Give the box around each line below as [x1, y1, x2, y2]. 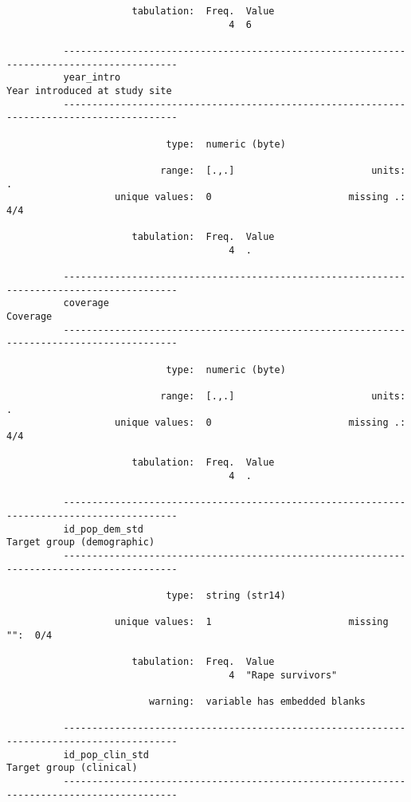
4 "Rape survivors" [229, 669, 338, 681]
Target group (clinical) [6, 762, 138, 774]
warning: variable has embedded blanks [148, 696, 366, 708]
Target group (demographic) [6, 537, 155, 548]
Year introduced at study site [6, 85, 172, 96]
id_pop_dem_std [63, 523, 143, 535]
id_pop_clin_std [63, 749, 149, 761]
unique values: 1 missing [115, 616, 389, 628]
